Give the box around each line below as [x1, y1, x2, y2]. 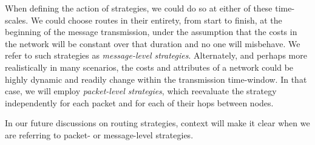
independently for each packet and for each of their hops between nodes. [5, 96, 274, 109]
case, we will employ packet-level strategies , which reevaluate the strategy [5, 85, 277, 97]
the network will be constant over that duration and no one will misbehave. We [5, 37, 300, 50]
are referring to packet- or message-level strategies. [5, 128, 194, 141]
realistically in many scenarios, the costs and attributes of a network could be [5, 60, 294, 73]
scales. [5, 13, 29, 26]
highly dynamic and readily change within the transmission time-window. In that [5, 72, 307, 85]
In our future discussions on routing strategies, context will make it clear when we [5, 117, 310, 129]
